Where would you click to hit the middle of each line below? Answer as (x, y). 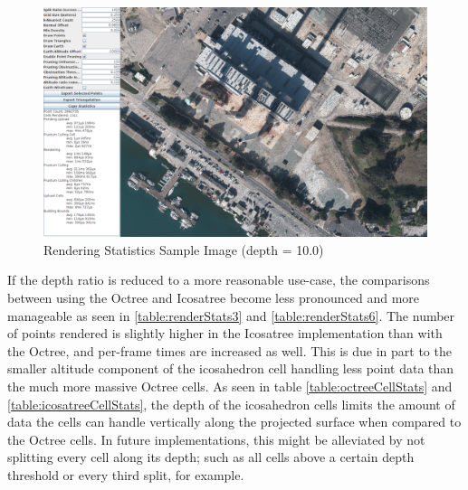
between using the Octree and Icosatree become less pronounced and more (214, 298)
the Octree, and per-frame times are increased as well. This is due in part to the (229, 350)
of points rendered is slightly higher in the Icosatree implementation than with (225, 333)
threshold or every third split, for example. (126, 474)
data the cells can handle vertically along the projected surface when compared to (234, 422)
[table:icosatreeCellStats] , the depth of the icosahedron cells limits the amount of (231, 404)
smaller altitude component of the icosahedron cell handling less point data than (231, 368)
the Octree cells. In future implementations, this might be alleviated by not (216, 439)
